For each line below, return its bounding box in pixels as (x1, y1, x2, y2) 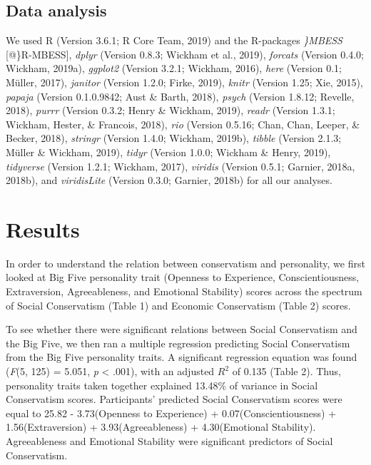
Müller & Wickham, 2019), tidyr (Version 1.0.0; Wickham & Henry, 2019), (6, 144, 331, 159)
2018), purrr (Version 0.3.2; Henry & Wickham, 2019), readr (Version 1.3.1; (6, 103, 335, 118)
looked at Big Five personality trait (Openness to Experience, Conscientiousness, (6, 270, 360, 285)
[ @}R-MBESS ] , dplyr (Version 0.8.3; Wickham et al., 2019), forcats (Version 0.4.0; (6, 46, 364, 61)
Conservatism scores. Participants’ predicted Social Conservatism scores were (6, 392, 342, 407)
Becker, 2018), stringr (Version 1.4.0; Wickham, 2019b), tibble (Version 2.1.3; (6, 131, 342, 145)
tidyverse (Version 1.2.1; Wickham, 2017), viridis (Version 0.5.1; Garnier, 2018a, (6, 158, 355, 173)
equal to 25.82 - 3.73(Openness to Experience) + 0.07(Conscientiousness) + (6, 405, 337, 420)
